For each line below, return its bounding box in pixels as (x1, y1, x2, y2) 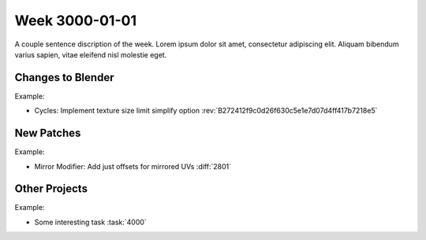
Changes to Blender (14, 71, 114, 84)
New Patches (14, 127, 81, 140)
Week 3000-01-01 (14, 12, 137, 29)
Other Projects (14, 182, 88, 196)
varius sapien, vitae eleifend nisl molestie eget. (14, 50, 167, 59)
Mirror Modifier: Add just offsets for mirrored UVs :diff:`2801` (34, 161, 232, 171)
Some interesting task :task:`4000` (34, 217, 148, 227)
